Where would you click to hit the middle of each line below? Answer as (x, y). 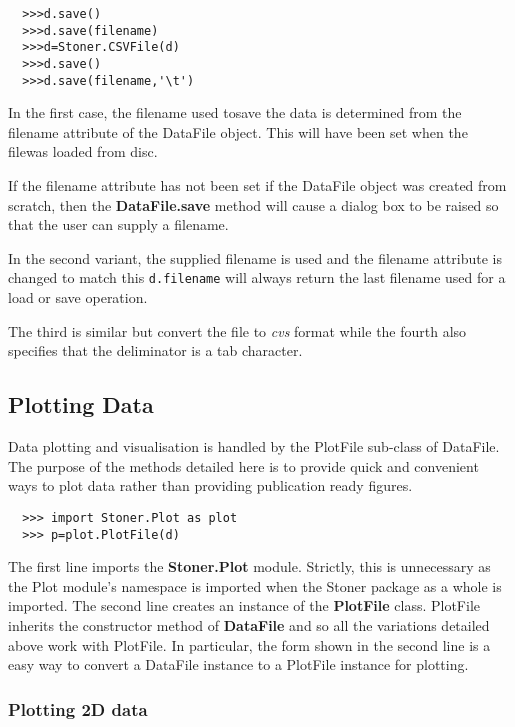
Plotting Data (81, 404)
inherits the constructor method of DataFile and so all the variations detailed (249, 624)
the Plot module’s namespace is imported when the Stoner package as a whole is (255, 585)
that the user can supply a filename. (118, 224)
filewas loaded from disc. (83, 151)
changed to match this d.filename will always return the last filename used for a (257, 277)
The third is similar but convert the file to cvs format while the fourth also (237, 330)
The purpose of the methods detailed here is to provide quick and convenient (243, 465)
